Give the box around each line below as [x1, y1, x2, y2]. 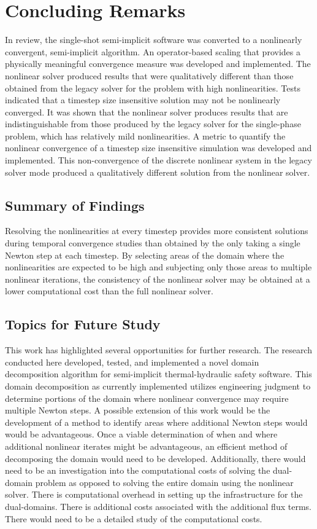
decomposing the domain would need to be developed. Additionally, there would [5, 452, 306, 464]
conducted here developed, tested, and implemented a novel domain [5, 355, 259, 368]
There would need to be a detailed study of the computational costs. [5, 512, 262, 525]
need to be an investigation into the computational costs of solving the [5, 464, 270, 477]
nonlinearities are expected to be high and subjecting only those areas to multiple [5, 261, 312, 273]
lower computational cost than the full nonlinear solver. [5, 284, 213, 297]
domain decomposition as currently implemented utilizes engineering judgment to [5, 380, 311, 392]
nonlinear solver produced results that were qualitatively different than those [5, 69, 294, 82]
